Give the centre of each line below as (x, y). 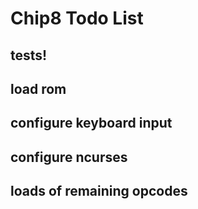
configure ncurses (69, 157)
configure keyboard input (91, 123)
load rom (38, 88)
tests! (29, 55)
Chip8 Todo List (77, 18)
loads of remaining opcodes (99, 191)
